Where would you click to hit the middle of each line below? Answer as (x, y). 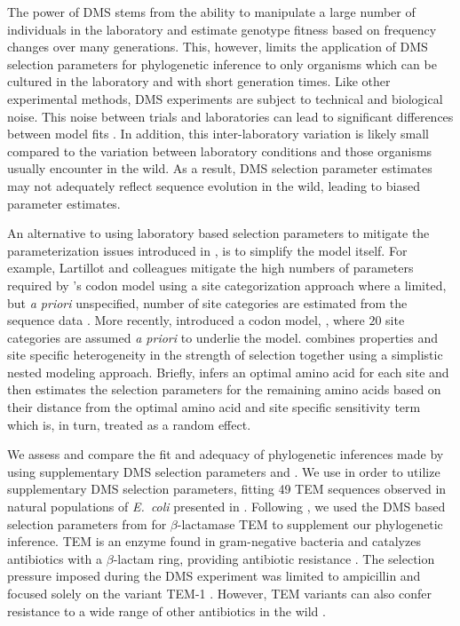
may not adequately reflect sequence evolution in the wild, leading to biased (214, 185)
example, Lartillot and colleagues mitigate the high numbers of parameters (210, 268)
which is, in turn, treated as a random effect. (129, 424)
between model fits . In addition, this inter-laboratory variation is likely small (218, 134)
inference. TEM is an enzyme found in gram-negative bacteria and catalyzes (214, 541)
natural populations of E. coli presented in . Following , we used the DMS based (226, 507)
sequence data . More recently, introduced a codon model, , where (186, 320)
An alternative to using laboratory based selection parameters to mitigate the (218, 233)
